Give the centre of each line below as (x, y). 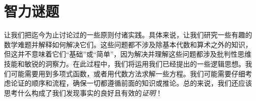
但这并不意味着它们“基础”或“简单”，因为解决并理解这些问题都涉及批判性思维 (128, 54)
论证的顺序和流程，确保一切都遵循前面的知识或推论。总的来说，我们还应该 (131, 83)
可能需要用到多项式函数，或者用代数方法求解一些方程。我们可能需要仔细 (128, 73)
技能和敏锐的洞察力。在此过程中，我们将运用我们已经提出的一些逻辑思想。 (125, 63)
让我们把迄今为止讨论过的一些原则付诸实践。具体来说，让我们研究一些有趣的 (128, 35)
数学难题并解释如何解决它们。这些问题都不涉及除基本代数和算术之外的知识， (128, 44)
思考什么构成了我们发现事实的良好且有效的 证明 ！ (83, 92)
